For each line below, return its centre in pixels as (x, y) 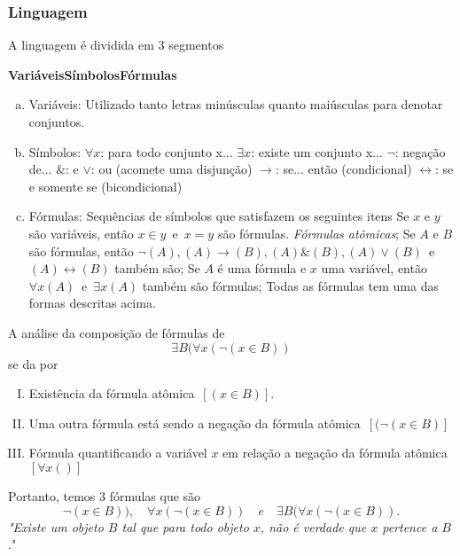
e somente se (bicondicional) (105, 186)
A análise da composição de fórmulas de (117, 332)
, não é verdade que (313, 526)
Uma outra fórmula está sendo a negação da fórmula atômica (195, 423)
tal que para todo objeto (185, 526)
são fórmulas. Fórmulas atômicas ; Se (316, 233)
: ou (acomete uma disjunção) (172, 169)
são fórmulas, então (81, 251)
